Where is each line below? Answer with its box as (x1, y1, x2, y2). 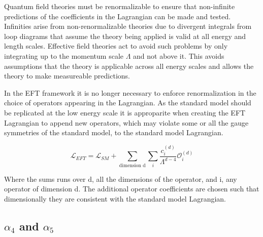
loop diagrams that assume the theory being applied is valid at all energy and (4, 30, 246, 41)
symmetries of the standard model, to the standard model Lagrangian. (4, 127, 223, 138)
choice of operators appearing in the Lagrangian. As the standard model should (4, 97, 251, 108)
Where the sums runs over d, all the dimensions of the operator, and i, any (4, 173, 237, 184)
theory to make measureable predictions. (4, 70, 130, 81)
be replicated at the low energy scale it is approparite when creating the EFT (4, 107, 246, 117)
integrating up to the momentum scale (4, 50, 123, 61)
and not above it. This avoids (133, 50, 224, 61)
